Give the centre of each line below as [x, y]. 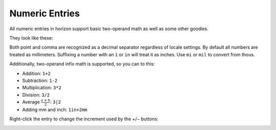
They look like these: [31, 38]
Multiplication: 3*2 [42, 88]
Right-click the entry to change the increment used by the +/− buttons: [84, 119]
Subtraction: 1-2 [40, 80]
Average [31, 102]
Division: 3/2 [36, 95]
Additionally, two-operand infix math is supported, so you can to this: [82, 64]
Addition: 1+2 [37, 73]
